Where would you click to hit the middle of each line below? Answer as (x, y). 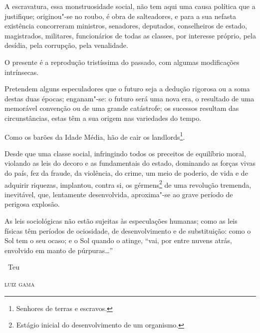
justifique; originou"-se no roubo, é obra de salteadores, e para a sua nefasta (121, 16)
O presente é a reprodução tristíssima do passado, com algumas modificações (122, 62)
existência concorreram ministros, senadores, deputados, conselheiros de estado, (126, 26)
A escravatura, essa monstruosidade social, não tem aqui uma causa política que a (130, 6)
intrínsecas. (22, 72)
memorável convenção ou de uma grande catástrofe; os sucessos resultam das (122, 108)
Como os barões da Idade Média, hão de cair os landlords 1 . (95, 136)
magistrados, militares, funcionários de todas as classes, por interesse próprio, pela (130, 35)
